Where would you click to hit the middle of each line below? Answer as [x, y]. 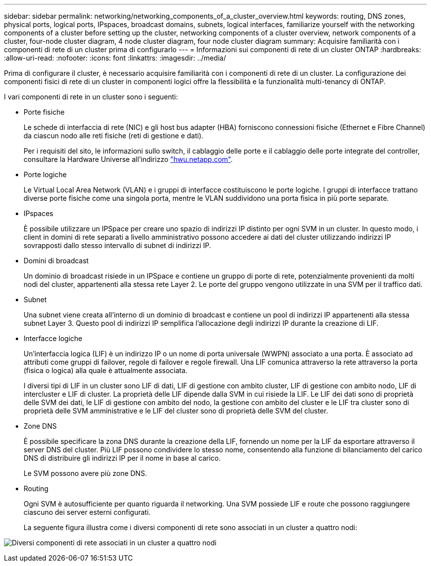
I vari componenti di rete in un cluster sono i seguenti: [91, 97]
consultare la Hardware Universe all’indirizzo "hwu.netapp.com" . [128, 159]
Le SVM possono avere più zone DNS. [85, 473]
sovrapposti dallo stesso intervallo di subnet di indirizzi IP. [118, 245]
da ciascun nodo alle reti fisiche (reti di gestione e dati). [114, 136]
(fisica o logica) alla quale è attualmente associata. [106, 370]
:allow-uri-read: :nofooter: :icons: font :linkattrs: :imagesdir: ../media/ [115, 58]
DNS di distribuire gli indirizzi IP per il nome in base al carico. [122, 458]
